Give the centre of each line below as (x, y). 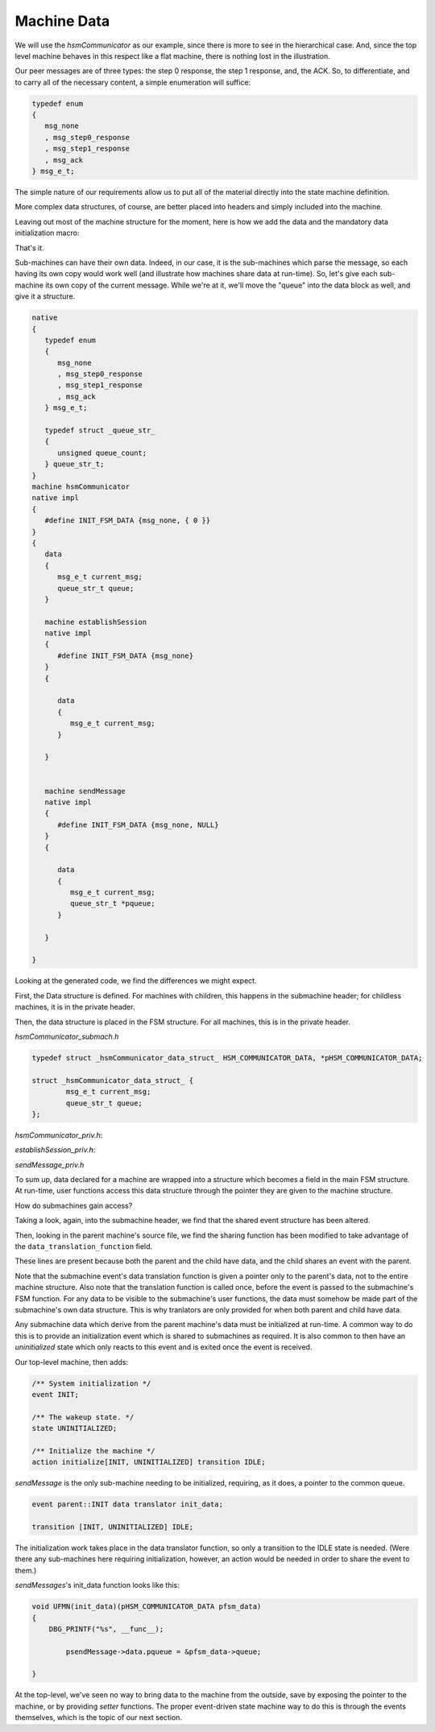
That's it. (29, 248)
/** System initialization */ (91, 1383)
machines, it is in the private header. (75, 1007)
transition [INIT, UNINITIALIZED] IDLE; (112, 1527)
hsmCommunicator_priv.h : (59, 1135)
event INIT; (56, 1394)
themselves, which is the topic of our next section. (99, 1718)
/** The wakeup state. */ (83, 1417)
